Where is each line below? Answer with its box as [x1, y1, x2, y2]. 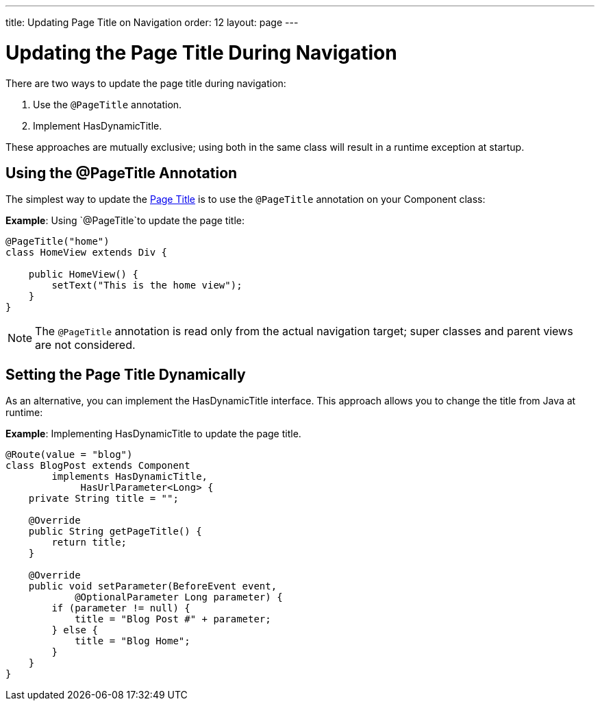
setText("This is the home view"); [51, 280, 242, 291]
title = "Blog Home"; [75, 635, 190, 647]
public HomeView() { [28, 269, 138, 280]
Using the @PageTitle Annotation [5, 164, 238, 182]
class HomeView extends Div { [5, 247, 168, 258]
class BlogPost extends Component [5, 460, 190, 472]
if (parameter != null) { [51, 602, 190, 614]
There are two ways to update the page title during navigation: [5, 77, 286, 89]
